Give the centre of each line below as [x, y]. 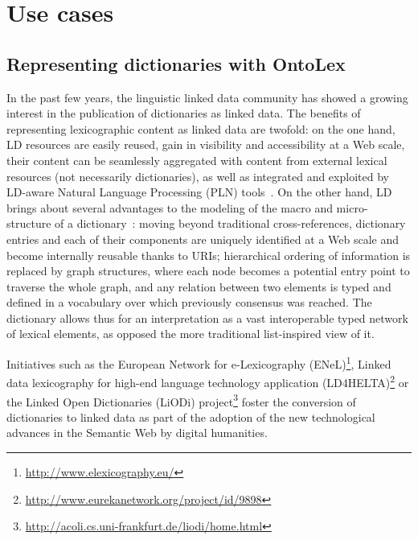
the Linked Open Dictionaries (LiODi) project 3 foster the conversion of [181, 400]
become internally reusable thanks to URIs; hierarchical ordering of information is [209, 255]
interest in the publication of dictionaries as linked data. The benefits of [184, 113]
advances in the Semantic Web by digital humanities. [137, 433]
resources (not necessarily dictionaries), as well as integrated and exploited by [198, 176]
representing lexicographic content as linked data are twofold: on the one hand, [201, 128]
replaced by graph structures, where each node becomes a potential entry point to [208, 271]
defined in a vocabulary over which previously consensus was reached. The [189, 302]
